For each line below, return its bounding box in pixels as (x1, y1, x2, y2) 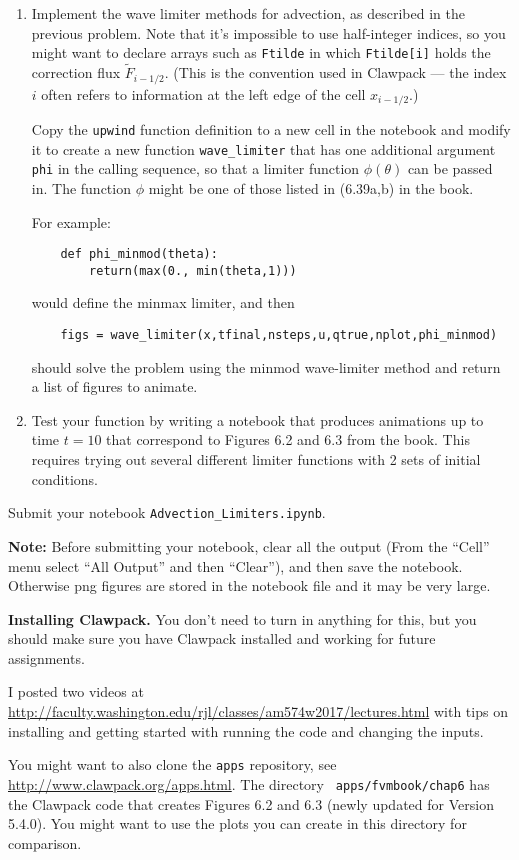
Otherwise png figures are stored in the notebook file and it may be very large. (8, 575, 491, 596)
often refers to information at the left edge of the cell (41, 83, 366, 104)
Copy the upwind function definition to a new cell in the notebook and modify (31, 118, 511, 139)
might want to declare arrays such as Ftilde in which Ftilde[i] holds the (31, 42, 491, 63)
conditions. (31, 468, 99, 489)
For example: (31, 211, 111, 232)
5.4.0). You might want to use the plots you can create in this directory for (8, 813, 467, 834)
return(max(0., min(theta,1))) (89, 263, 297, 278)
